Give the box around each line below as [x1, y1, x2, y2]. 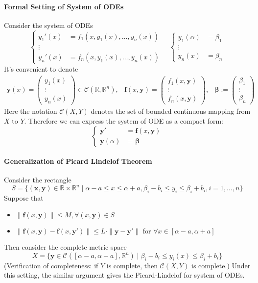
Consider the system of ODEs [4, 20, 93, 30]
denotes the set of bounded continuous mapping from [91, 106, 251, 116]
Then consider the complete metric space [4, 242, 127, 252]
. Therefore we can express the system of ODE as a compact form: [24, 115, 223, 126]
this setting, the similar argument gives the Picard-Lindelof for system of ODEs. [4, 270, 245, 280]
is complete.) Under [191, 260, 251, 270]
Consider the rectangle [4, 175, 71, 185]
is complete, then [106, 260, 158, 270]
